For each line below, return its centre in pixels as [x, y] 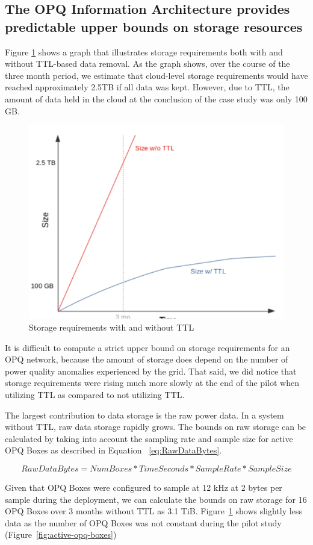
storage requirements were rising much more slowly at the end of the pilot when [152, 383]
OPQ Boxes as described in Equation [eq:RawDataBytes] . [113, 450]
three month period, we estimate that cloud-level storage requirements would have [156, 75]
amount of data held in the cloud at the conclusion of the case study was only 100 [156, 98]
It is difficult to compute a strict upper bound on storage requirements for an [147, 347]
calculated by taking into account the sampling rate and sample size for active [149, 438]
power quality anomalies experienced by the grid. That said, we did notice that [151, 371]
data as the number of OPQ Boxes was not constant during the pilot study [143, 522]
